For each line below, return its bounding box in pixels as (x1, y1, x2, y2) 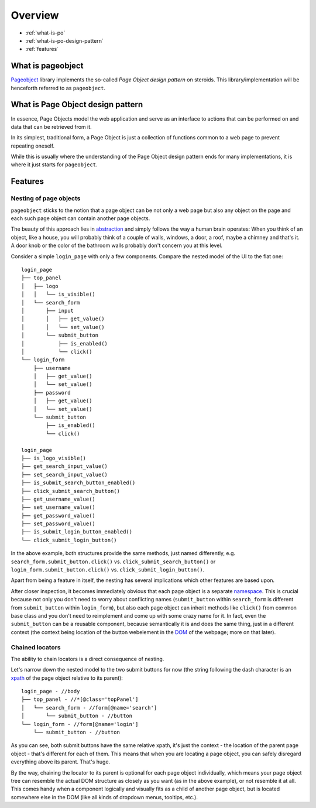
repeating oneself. (11, 142, 55, 149)
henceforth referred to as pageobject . (11, 84, 105, 91)
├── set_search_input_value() (21, 471, 108, 478)
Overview (11, 9, 59, 22)
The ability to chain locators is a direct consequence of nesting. (11, 655, 164, 662)
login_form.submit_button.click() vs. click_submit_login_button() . (11, 566, 205, 573)
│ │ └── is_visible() (21, 291, 96, 298)
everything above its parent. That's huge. (11, 758, 111, 765)
